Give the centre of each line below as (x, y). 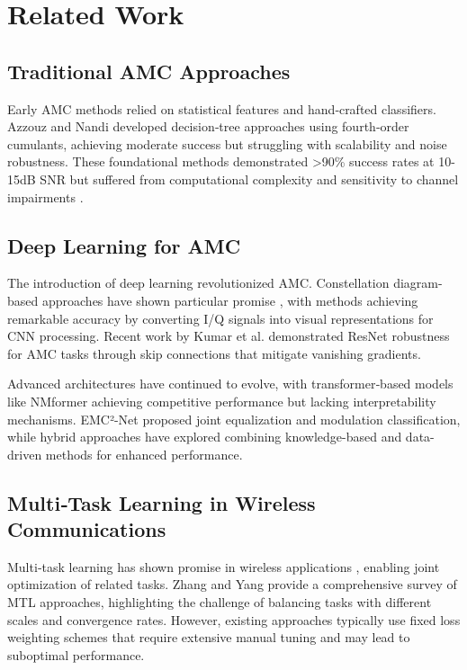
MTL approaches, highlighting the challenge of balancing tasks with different (220, 602)
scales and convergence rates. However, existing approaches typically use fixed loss (234, 619)
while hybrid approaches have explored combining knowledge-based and (205, 437)
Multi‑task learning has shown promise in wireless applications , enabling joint (224, 566)
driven (25, 454)
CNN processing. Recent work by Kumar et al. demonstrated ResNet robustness (229, 336)
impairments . (45, 197)
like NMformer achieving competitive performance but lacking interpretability (222, 401)
